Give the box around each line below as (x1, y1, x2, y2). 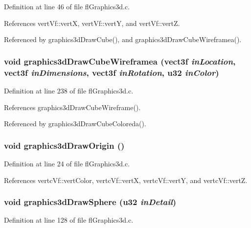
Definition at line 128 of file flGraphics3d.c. (4, 215, 134, 225)
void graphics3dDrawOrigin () (4, 139, 125, 151)
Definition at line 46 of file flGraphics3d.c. (4, 1, 130, 11)
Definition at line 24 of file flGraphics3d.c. (4, 158, 130, 168)
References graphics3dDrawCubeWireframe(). (4, 102, 141, 112)
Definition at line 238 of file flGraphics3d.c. (4, 85, 134, 95)
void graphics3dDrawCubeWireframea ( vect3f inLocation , (4, 55, 236, 67)
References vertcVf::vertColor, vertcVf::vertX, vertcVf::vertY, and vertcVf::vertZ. (4, 175, 248, 185)
